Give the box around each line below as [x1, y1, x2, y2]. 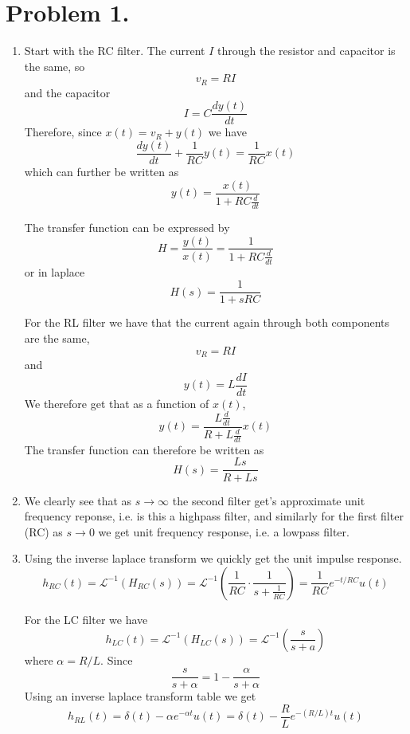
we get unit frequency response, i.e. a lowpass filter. [98, 523, 349, 540]
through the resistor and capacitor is [217, 42, 396, 59]
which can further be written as [24, 163, 179, 180]
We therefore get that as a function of [24, 394, 209, 411]
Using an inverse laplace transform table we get [24, 688, 256, 705]
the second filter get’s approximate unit [172, 492, 365, 508]
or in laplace [24, 263, 85, 280]
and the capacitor [24, 84, 111, 100]
